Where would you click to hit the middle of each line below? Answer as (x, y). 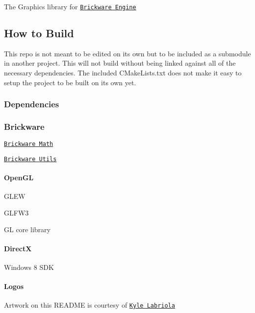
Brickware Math (29, 144)
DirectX (18, 248)
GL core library (27, 229)
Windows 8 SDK (29, 267)
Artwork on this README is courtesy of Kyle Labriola (89, 305)
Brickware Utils (30, 159)
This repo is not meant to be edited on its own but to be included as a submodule (127, 53)
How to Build (39, 33)
